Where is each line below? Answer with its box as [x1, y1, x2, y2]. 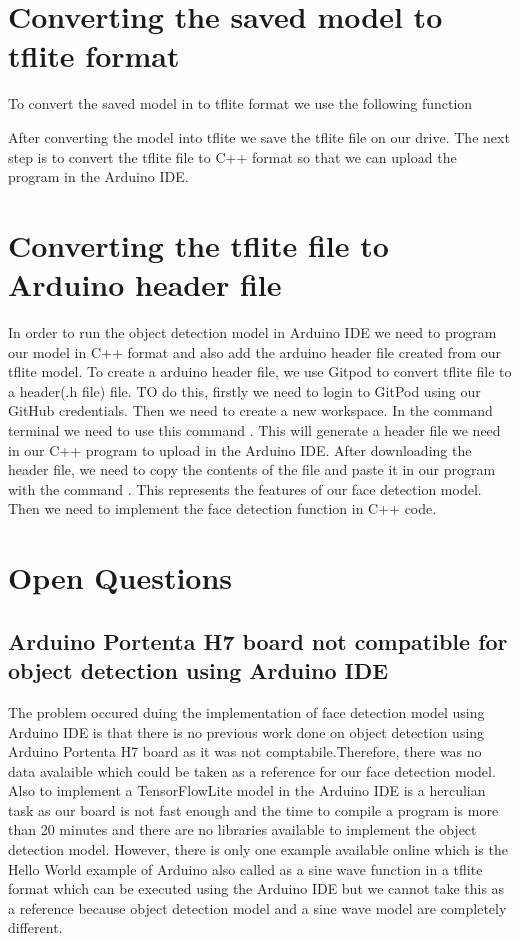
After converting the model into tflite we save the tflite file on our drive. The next [8, 126, 510, 147]
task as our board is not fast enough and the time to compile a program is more [8, 799, 499, 820]
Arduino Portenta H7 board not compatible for [8, 625, 508, 656]
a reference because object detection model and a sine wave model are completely [8, 897, 507, 918]
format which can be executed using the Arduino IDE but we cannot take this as [8, 878, 505, 899]
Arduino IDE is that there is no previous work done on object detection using [8, 721, 485, 742]
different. [8, 917, 63, 938]
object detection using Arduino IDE [8, 655, 389, 686]
